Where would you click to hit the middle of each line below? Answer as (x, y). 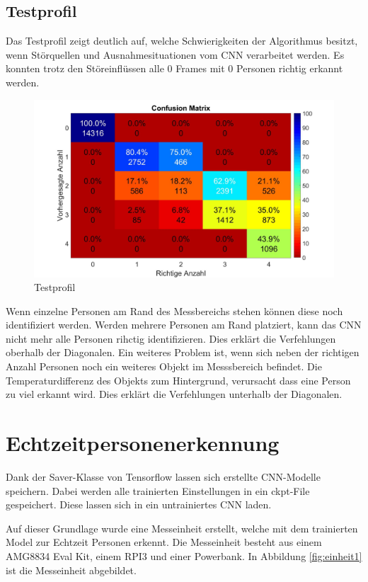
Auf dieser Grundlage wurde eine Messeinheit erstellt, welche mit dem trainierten (182, 528)
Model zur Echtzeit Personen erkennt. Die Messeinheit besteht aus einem (164, 542)
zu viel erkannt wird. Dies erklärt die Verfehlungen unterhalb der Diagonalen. (174, 394)
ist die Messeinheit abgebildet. (71, 570)
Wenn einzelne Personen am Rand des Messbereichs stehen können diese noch (174, 310)
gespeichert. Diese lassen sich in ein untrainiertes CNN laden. (139, 504)
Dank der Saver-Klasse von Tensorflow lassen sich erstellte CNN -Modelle (163, 476)
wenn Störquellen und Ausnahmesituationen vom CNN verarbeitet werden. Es (175, 54)
